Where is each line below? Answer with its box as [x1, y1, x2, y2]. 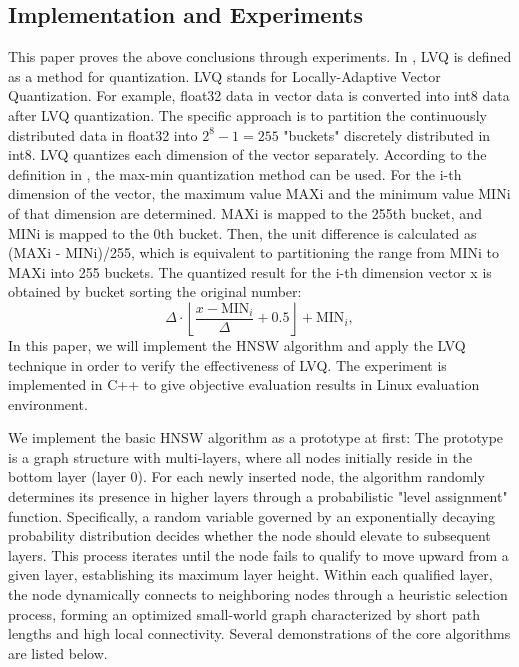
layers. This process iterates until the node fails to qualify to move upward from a [8, 544, 509, 565]
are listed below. [8, 642, 108, 663]
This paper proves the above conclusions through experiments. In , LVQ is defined [8, 46, 512, 67]
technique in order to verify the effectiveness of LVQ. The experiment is [8, 354, 447, 375]
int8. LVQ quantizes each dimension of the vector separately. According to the [8, 144, 487, 165]
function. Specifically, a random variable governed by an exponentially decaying [8, 505, 496, 526]
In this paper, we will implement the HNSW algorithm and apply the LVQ [8, 334, 466, 355]
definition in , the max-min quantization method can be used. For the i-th [8, 163, 462, 184]
